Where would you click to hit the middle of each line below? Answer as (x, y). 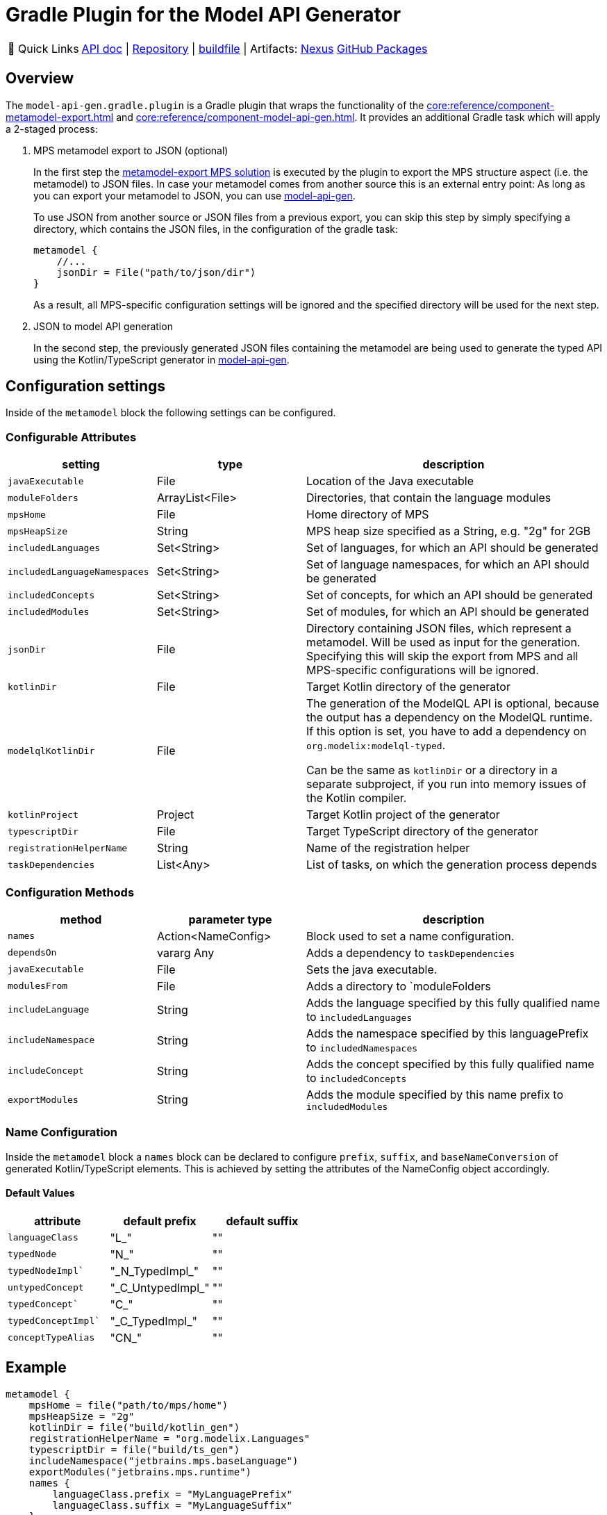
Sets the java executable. (372, 969)
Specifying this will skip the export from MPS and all (442, 656)
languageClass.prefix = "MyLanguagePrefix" (173, 1494)
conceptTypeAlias (51, 1338)
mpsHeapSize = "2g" (82, 1416)
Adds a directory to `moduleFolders (399, 986)
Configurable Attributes (71, 437)
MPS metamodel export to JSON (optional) (131, 150)
